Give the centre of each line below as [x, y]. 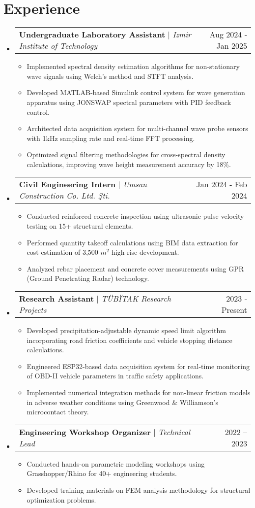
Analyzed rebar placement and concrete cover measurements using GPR [135, 268]
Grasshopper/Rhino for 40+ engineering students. [102, 473]
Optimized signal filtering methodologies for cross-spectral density [126, 154]
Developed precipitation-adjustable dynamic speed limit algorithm [126, 330]
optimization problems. [61, 499]
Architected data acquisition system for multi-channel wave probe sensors [137, 128]
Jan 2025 [232, 46]
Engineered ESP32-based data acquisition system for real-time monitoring [138, 366]
